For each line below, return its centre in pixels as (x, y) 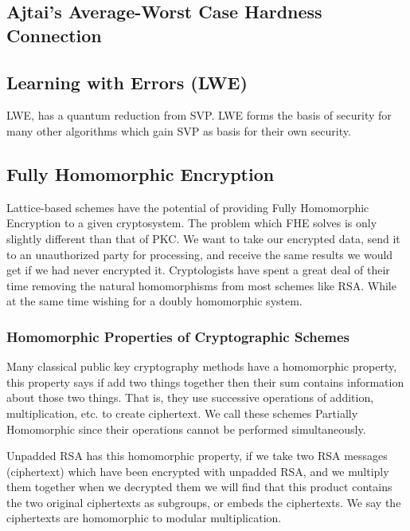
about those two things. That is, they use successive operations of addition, (190, 397)
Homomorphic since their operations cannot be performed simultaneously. (186, 429)
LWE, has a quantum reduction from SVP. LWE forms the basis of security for (199, 115)
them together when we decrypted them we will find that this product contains (199, 487)
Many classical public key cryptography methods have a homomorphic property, (202, 366)
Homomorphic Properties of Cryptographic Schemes (178, 336)
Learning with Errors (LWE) (127, 82)
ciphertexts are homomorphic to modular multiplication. (144, 518)
